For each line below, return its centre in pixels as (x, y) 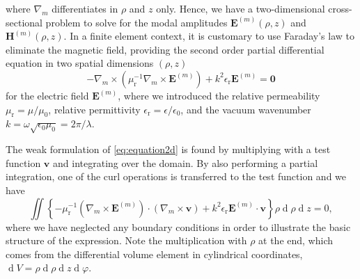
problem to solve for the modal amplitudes (136, 22)
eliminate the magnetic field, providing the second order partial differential (165, 49)
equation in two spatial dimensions (80, 63)
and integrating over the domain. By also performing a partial (186, 162)
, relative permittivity (94, 109)
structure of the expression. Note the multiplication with (126, 240)
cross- (340, 8)
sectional (24, 22)
